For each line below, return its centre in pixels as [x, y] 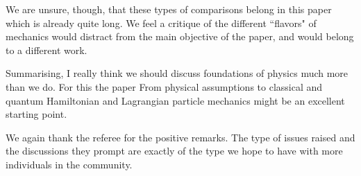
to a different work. [47, 50]
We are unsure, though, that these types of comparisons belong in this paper [169, 9]
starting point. [36, 114]
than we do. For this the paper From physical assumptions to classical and [164, 86]
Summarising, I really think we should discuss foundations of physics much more [177, 73]
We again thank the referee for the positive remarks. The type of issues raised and [180, 137]
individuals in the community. [69, 164]
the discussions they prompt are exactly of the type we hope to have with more [174, 151]
